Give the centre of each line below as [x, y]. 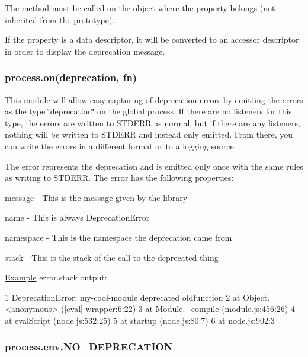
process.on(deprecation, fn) [71, 77]
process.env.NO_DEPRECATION [89, 347]
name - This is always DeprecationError [77, 217]
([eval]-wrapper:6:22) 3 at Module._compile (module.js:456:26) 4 [178, 309]
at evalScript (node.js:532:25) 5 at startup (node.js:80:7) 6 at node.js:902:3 [140, 320]
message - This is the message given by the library [96, 197]
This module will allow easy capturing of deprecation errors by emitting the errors [154, 99]
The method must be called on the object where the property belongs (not [140, 8]
